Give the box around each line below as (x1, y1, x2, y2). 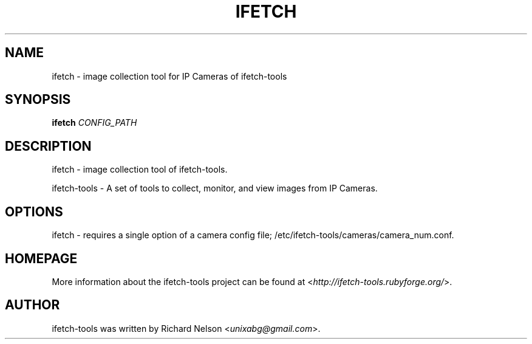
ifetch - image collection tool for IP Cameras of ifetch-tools (52, 71, 287, 81)
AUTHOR (5, 297, 60, 313)
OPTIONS (5, 204, 63, 219)
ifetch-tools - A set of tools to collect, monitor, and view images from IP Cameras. (52, 183, 378, 194)
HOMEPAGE (5, 250, 78, 266)
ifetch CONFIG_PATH (52, 117, 137, 128)
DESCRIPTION (5, 138, 92, 154)
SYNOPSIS (5, 92, 71, 108)
